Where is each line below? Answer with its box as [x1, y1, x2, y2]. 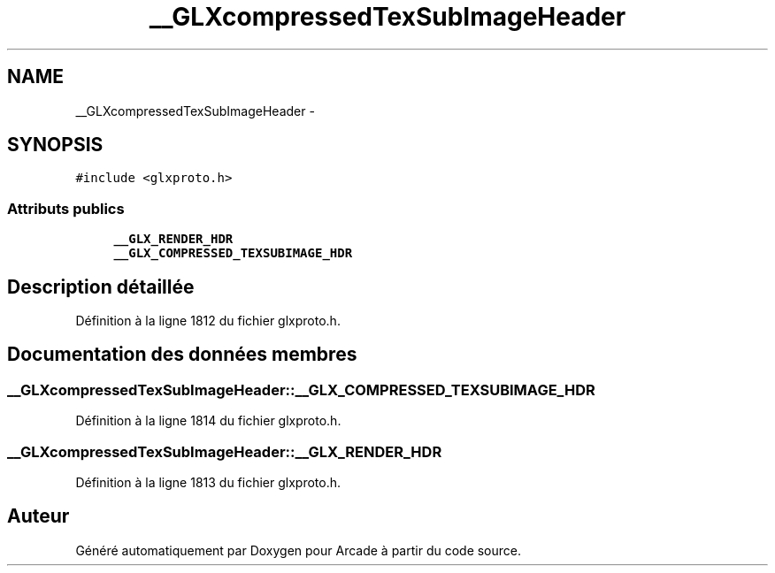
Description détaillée [7, 275, 195, 298]
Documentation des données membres [7, 343, 357, 366]
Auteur [7, 505, 70, 528]
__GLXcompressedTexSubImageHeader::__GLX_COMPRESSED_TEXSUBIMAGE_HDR [7, 380, 595, 399]
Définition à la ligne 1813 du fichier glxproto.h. [75, 475, 341, 490]
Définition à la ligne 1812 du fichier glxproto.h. [75, 313, 341, 329]
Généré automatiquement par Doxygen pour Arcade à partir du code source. [75, 542, 522, 558]
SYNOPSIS [7, 134, 104, 157]
